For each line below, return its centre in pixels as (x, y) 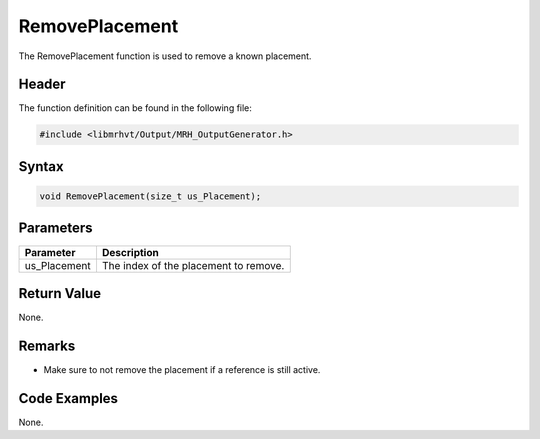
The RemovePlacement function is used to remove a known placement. (165, 56)
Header (42, 84)
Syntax (41, 166)
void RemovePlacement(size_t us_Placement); (150, 196)
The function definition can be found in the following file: (135, 108)
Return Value (60, 293)
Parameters (55, 228)
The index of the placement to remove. (193, 265)
